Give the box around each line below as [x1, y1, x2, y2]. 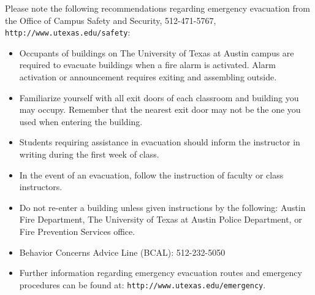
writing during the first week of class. [19, 148, 159, 160]
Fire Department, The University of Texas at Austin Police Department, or [19, 213, 302, 226]
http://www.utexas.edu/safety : [5, 26, 131, 39]
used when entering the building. [19, 115, 143, 128]
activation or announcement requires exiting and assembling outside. [19, 71, 277, 83]
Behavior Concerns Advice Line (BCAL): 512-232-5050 [19, 245, 226, 258]
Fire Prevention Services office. [19, 224, 135, 237]
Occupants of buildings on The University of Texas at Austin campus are [19, 46, 294, 59]
